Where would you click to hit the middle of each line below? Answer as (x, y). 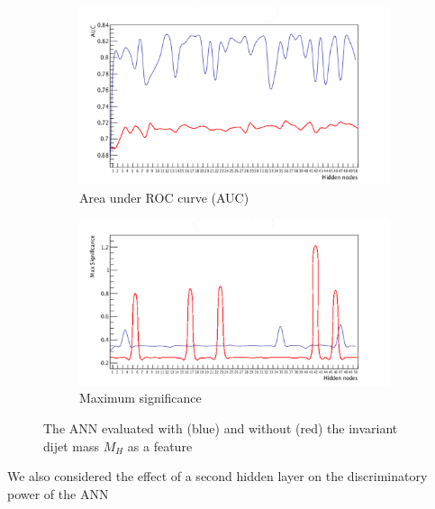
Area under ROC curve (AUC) (164, 197)
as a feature (160, 445)
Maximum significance (140, 398)
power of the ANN (58, 493)
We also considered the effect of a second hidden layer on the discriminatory (217, 476)
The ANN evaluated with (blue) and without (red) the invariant (221, 427)
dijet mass (71, 445)
